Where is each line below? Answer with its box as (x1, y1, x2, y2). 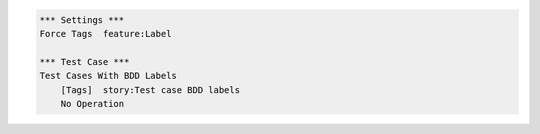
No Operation (60, 98, 125, 109)
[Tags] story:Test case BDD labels (60, 84, 240, 95)
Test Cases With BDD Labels (39, 70, 177, 82)
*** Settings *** (39, 14, 125, 25)
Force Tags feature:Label (39, 28, 172, 39)
